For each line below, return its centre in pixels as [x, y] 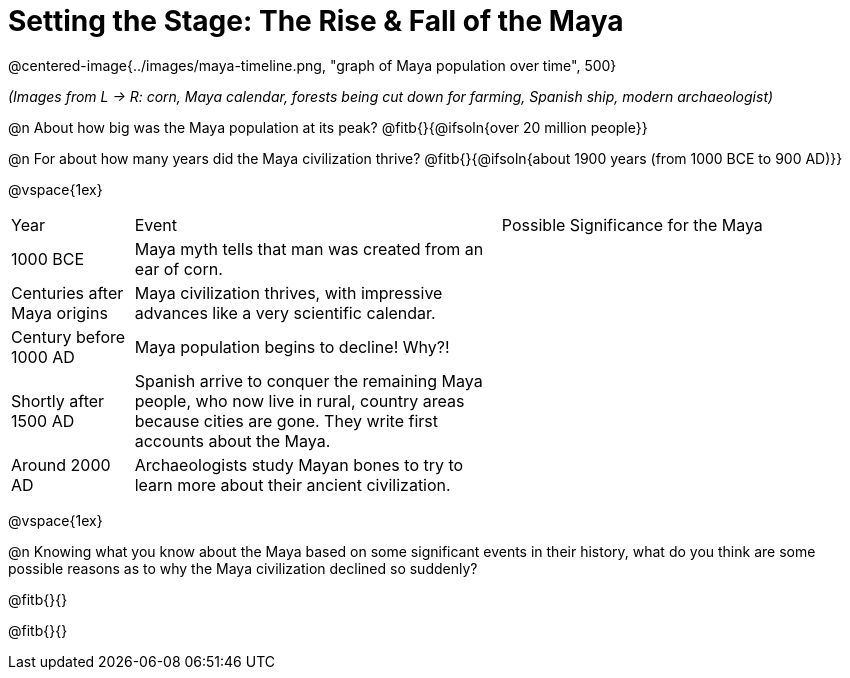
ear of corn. [178, 268]
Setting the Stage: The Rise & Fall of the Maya [316, 21]
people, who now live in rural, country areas [299, 400]
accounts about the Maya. [232, 440]
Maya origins [59, 312]
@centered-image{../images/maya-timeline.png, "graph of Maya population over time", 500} [312, 65]
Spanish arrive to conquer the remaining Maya [308, 380]
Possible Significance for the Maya [632, 224]
